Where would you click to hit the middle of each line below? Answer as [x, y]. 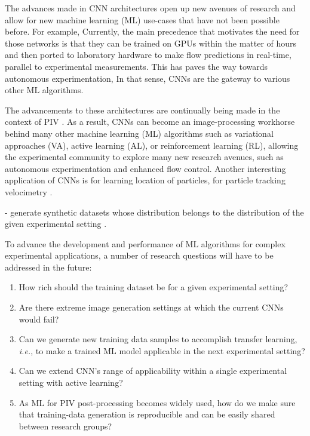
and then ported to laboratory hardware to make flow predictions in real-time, [148, 55]
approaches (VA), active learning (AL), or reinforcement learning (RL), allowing [152, 145]
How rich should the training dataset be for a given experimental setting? [154, 287]
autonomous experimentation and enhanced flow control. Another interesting [145, 168]
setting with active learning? [71, 383]
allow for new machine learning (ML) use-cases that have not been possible [142, 19]
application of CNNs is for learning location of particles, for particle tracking [145, 180]
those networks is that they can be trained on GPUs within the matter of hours [151, 43]
